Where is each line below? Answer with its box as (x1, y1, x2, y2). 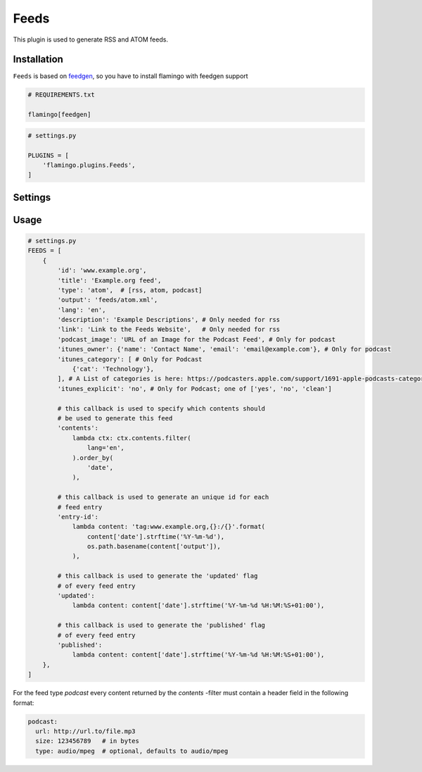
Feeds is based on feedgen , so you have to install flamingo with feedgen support (13, 72, 249, 80)
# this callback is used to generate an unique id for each (57, 493, 269, 502)
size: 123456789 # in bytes (35, 737, 140, 745)
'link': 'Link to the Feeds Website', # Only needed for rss (57, 325, 281, 334)
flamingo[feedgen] (27, 111, 91, 119)
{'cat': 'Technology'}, (72, 365, 155, 373)
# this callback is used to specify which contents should (57, 404, 266, 412)
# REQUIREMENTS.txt (27, 91, 95, 99)
